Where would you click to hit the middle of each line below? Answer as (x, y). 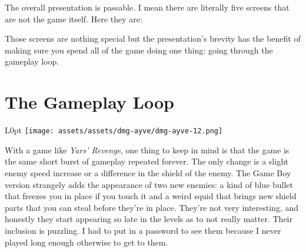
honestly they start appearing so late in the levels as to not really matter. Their (149, 219)
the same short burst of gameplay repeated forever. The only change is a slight (147, 161)
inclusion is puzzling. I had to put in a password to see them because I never (143, 230)
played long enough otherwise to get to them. (87, 242)
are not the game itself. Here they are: (74, 19)
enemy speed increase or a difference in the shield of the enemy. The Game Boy (148, 172)
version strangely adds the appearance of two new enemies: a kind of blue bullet (149, 184)
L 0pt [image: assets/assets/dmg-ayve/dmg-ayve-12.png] (114, 130)
